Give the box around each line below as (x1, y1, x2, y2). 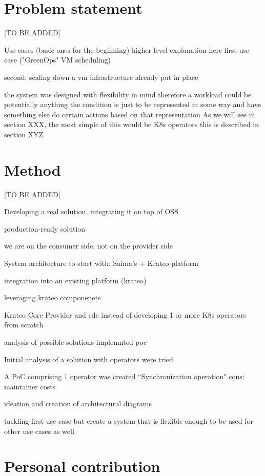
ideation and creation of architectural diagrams (4, 398, 152, 409)
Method (4, 159, 61, 180)
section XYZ (4, 129, 44, 139)
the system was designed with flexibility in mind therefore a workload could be (4, 89, 252, 99)
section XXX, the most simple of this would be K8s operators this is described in (4, 119, 259, 130)
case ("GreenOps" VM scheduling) (4, 54, 111, 65)
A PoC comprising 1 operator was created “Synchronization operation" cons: (4, 371, 244, 382)
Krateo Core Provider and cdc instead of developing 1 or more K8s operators (4, 309, 247, 320)
